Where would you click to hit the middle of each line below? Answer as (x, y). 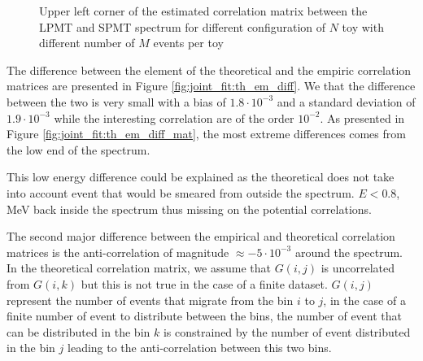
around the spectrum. (349, 252)
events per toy (188, 43)
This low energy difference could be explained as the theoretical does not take (201, 177)
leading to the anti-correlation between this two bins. (200, 348)
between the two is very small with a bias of (116, 101)
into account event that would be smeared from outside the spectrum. (181, 192)
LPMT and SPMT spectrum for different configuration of (183, 26)
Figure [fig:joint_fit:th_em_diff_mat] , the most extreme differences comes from (206, 134)
